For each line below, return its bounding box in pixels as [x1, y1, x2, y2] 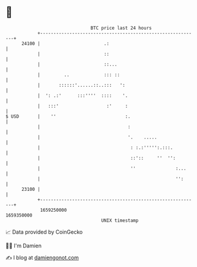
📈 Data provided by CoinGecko [5, 228, 83, 235]
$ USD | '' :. [5, 113, 131, 120]
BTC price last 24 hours [90, 25, 152, 31]
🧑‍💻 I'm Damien [5, 242, 42, 249]
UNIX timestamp [101, 217, 139, 224]
